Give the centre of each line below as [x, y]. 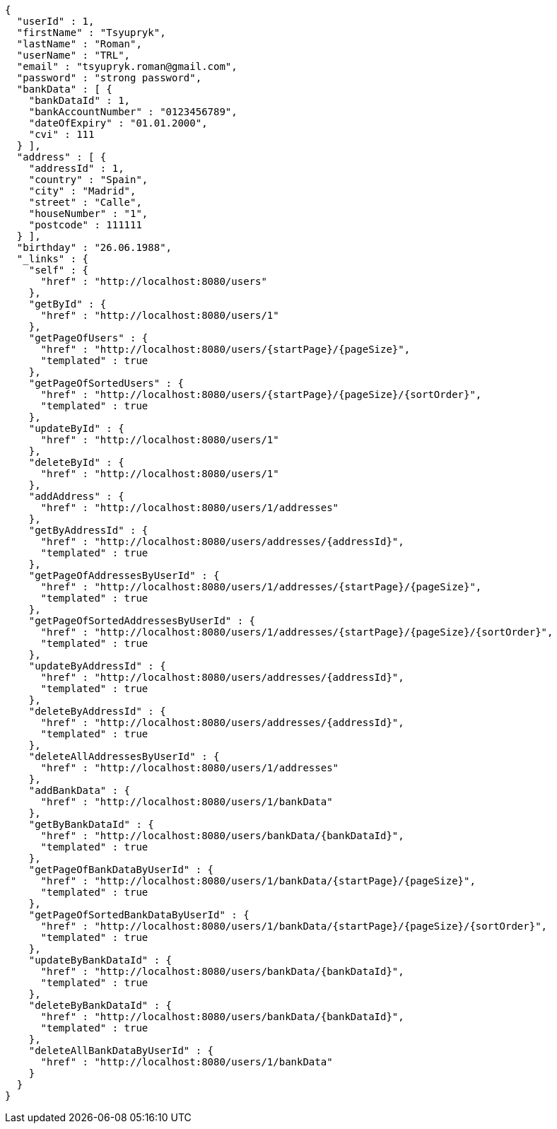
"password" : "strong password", [109, 78]
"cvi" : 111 [61, 134]
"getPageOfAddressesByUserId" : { [124, 575]
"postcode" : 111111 [85, 225]
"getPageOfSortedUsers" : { [106, 383]
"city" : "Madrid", [82, 191]
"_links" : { [53, 259]
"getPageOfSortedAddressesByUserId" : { [142, 621]
